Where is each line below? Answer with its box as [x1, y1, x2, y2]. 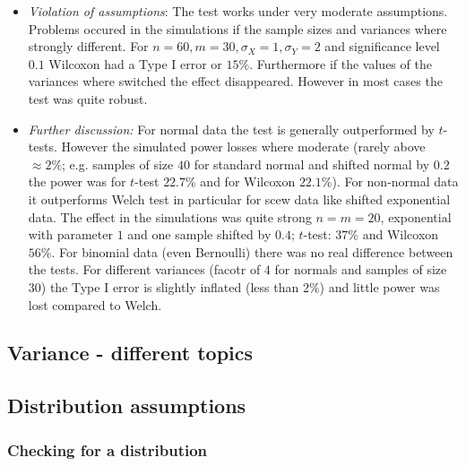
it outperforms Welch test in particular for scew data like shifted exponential [28, 189, 451, 208]
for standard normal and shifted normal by [194, 154, 430, 173]
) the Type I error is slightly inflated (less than [40, 277, 299, 296]
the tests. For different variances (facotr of [28, 260, 261, 279]
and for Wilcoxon [200, 172, 296, 191]
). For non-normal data [332, 172, 459, 191]
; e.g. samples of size [62, 154, 174, 173]
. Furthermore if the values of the [249, 54, 432, 73]
